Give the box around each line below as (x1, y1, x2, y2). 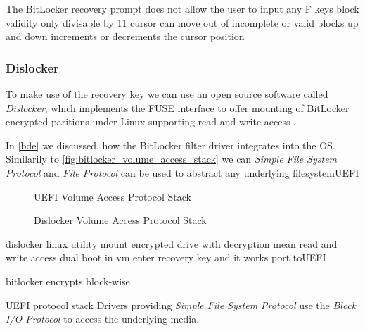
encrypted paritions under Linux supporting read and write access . (6, 114, 297, 129)
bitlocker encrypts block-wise (6, 273, 130, 288)
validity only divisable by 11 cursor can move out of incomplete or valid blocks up (6, 15, 359, 30)
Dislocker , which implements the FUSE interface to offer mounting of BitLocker (6, 100, 350, 115)
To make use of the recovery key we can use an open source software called (6, 87, 328, 101)
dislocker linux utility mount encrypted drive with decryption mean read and (6, 236, 338, 251)
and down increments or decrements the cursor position (6, 29, 245, 44)
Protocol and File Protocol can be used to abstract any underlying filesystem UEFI (6, 165, 359, 180)
